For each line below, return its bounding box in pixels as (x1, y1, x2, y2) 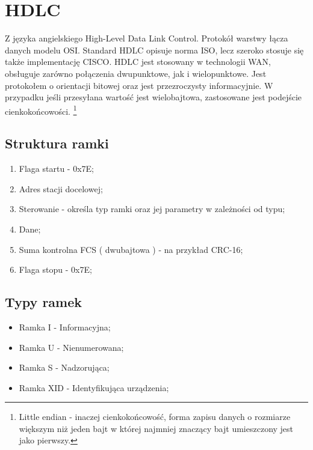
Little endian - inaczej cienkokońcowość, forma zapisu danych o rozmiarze (19, 410, 291, 423)
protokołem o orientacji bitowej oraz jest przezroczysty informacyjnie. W (5, 79, 273, 91)
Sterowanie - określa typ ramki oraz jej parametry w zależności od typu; (19, 202, 285, 215)
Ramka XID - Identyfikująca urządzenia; (19, 381, 169, 394)
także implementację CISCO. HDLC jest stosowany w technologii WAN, (5, 55, 271, 68)
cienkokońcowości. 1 (5, 103, 77, 117)
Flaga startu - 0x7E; (19, 162, 94, 175)
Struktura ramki (5, 134, 109, 153)
